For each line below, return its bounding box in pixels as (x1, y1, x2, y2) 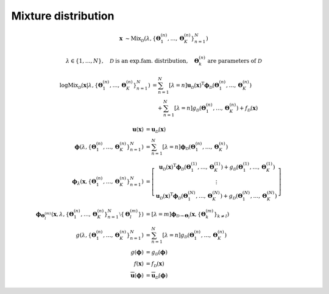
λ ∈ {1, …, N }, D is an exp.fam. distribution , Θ (65, 57, 199, 64)
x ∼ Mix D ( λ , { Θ (119, 35, 161, 43)
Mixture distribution (11, 9, 115, 23)
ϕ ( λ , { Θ (74, 143, 97, 150)
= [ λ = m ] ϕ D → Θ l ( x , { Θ (146, 211, 207, 220)
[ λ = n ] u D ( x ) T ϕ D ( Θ (168, 81, 219, 89)
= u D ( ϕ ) (146, 272, 168, 280)
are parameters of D (207, 57, 262, 64)
